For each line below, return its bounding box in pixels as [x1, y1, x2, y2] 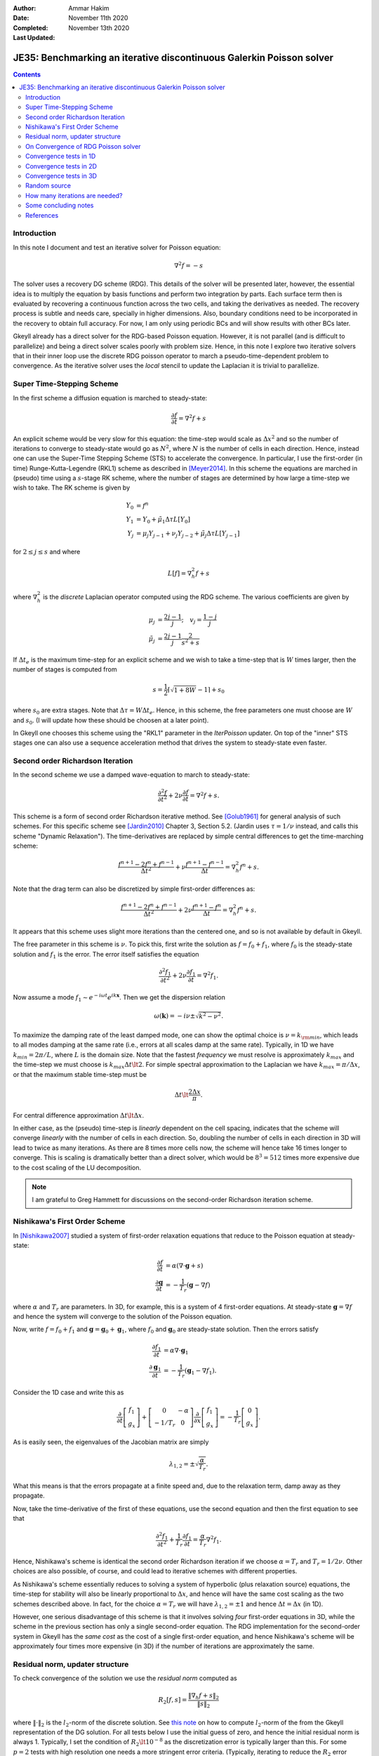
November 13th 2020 [68, 23, 130, 32]
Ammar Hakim [68, 4, 109, 12]
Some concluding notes [25, 201, 94, 210]
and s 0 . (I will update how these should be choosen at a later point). [13, 716, 209, 726]
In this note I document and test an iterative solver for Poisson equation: [13, 243, 221, 251]
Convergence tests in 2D [25, 162, 98, 170]
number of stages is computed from [13, 665, 117, 674]
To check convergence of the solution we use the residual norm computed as [13, 1674, 238, 1682]
